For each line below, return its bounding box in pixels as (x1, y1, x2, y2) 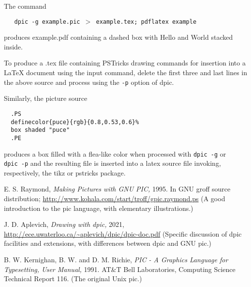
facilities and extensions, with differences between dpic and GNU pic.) (4, 238, 211, 248)
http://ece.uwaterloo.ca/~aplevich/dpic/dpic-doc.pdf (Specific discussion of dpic (4, 228, 242, 239)
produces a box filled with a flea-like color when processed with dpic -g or (4, 148, 226, 159)
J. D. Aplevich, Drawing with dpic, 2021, (4, 219, 124, 229)
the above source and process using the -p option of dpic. (4, 77, 174, 87)
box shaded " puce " (11, 127, 70, 134)
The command (4, 1, 46, 11)
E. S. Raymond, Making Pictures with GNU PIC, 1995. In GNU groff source (4, 184, 231, 194)
